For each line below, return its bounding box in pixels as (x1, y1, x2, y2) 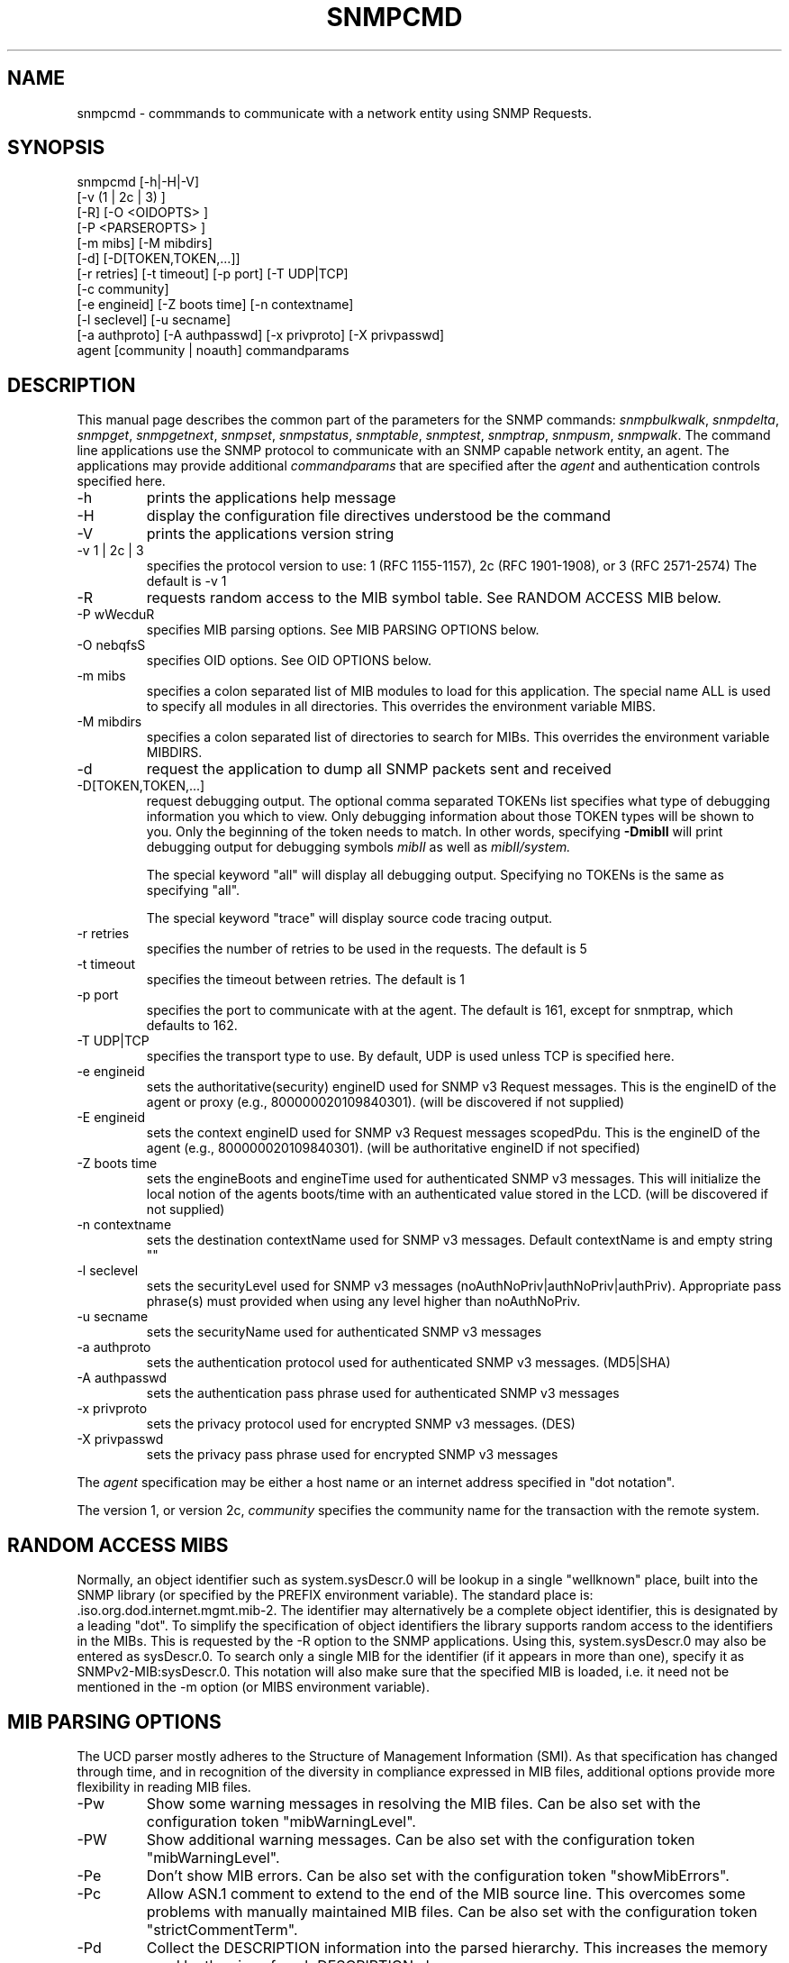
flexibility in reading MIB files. (77, 1778, 251, 1794)
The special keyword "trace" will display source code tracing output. (146, 910, 553, 927)
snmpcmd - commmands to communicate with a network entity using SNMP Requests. (77, 105, 593, 121)
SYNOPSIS (7, 136, 105, 160)
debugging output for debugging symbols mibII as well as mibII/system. (146, 839, 571, 855)
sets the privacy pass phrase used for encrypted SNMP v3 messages (146, 1447, 558, 1463)
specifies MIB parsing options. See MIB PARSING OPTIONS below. (146, 622, 540, 638)
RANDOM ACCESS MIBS (7, 1533, 229, 1557)
